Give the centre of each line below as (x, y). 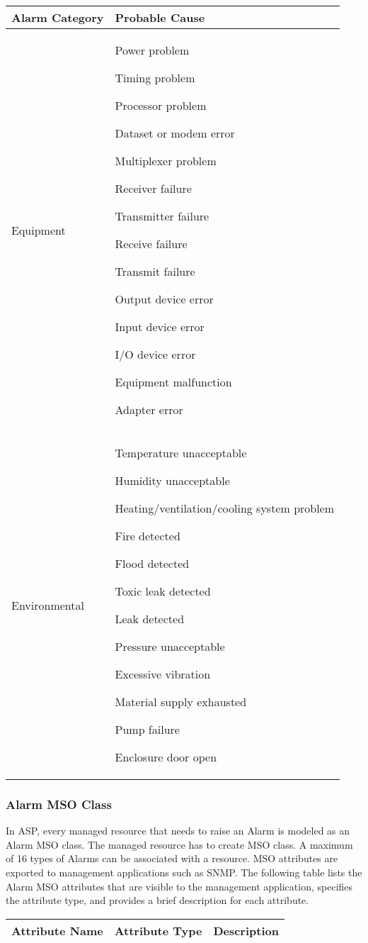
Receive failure (151, 244)
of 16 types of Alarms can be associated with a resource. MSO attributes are (172, 858)
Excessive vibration (163, 674)
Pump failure (147, 729)
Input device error (160, 327)
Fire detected (148, 536)
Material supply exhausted (181, 702)
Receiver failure (153, 188)
